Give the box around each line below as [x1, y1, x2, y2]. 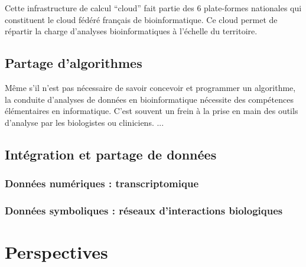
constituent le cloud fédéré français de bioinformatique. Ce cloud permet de [5, 13, 278, 25]
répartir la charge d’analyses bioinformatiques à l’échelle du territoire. [5, 25, 258, 37]
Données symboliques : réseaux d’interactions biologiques [5, 203, 283, 217]
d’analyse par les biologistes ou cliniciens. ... [5, 116, 164, 128]
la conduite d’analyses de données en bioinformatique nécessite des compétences [5, 93, 294, 105]
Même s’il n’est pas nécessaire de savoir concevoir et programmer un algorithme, [5, 81, 296, 93]
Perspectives [5, 240, 108, 264]
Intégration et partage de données [5, 145, 217, 163]
